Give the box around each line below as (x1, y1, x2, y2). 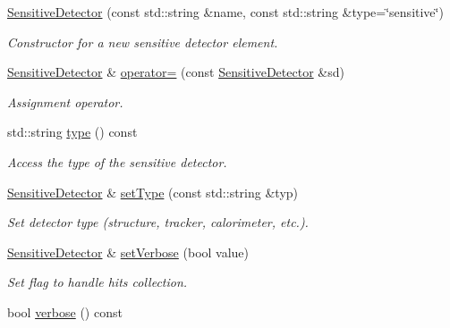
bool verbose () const (7, 302, 123, 321)
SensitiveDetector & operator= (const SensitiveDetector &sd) (7, 63, 344, 81)
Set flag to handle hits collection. (7, 273, 188, 291)
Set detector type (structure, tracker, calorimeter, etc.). (7, 213, 309, 231)
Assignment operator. (7, 92, 123, 111)
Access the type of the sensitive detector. (7, 152, 227, 171)
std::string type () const (7, 122, 138, 141)
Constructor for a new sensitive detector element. (7, 32, 278, 51)
